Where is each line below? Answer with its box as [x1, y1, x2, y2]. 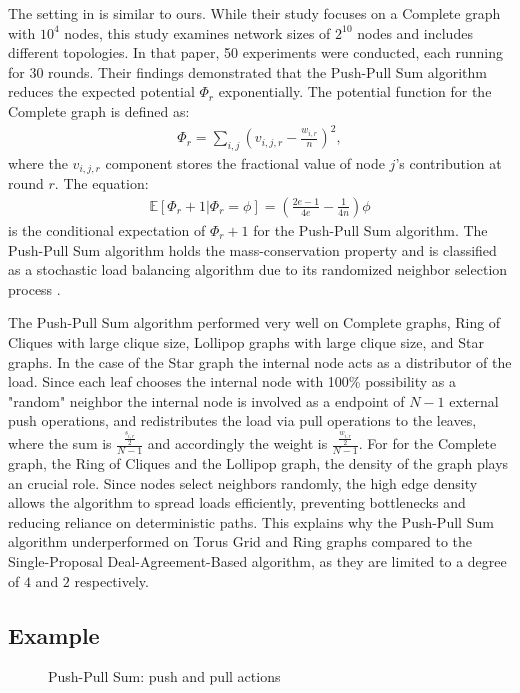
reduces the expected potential [8, 81, 195, 102]
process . [8, 278, 61, 299]
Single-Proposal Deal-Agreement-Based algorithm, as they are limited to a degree [8, 551, 507, 571]
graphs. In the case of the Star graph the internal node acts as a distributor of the [8, 351, 512, 372]
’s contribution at [395, 152, 502, 173]
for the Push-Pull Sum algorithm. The [253, 219, 488, 240]
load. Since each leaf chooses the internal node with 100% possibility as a [8, 371, 457, 392]
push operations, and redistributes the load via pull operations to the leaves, [8, 410, 477, 431]
